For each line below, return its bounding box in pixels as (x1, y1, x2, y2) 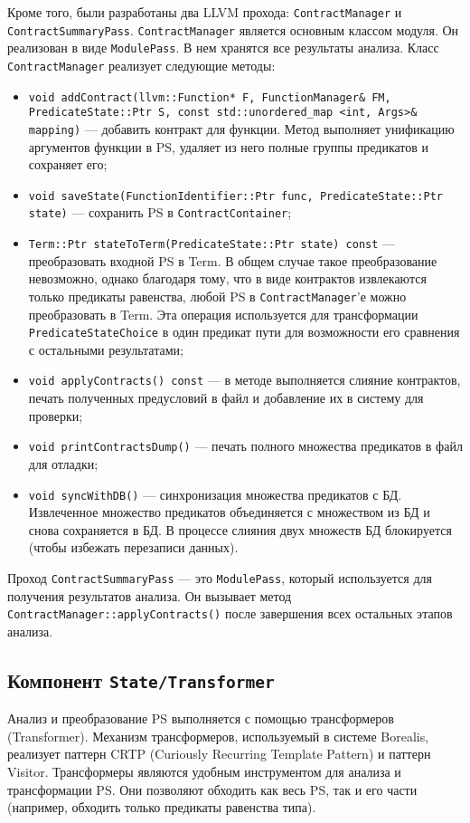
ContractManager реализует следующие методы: (7, 55, 276, 74)
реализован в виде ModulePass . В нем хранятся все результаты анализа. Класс (7, 38, 439, 57)
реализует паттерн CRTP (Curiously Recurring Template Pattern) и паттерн (7, 744, 431, 763)
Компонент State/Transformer (7, 665, 275, 694)
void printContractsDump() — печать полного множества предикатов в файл (28, 436, 463, 455)
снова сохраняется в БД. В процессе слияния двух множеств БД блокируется (28, 520, 452, 539)
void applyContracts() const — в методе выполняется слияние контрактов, (28, 370, 461, 389)
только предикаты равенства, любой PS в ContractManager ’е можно (28, 286, 407, 305)
